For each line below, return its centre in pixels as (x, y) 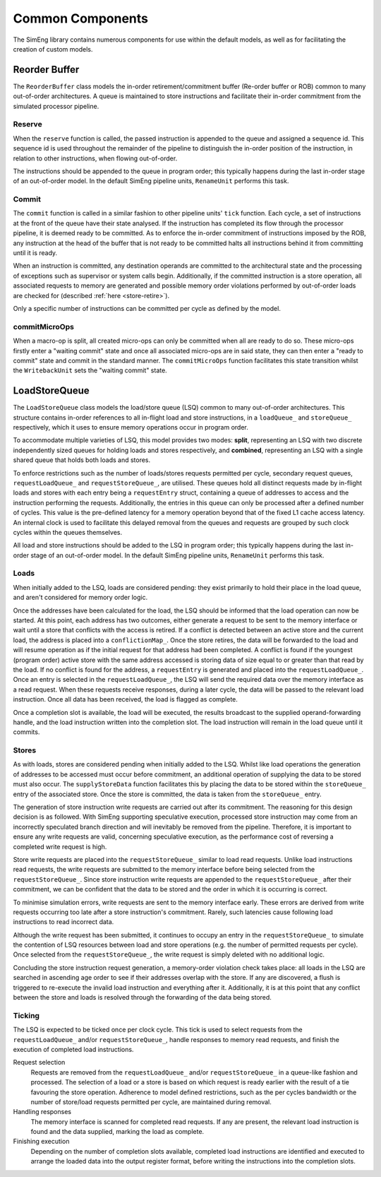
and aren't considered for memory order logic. (80, 598)
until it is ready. (35, 253)
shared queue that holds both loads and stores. (82, 460)
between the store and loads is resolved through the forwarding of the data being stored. (142, 998)
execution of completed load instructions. (73, 1049)
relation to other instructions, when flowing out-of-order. (95, 158)
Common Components (80, 18)
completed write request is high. (60, 846)
